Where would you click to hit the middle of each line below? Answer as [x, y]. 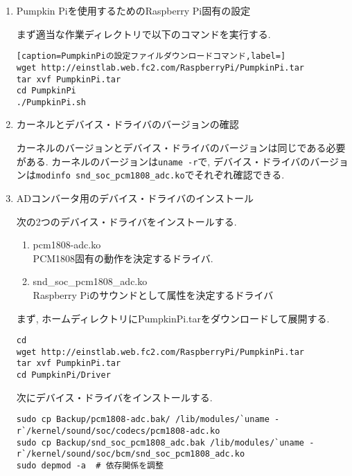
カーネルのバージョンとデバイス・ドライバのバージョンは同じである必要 [181, 148]
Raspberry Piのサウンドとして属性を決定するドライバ [153, 294]
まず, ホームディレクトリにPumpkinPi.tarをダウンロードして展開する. [173, 318]
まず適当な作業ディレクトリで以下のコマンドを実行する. [143, 34]
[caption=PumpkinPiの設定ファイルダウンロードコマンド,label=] [151, 56]
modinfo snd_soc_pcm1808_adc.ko [110, 176]
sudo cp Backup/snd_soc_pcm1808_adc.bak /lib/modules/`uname [160, 442]
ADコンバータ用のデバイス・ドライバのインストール [135, 198]
